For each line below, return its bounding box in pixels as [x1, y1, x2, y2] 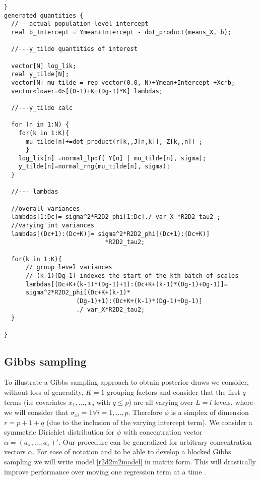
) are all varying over [128, 396, 193, 407]
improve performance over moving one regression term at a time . [4, 466, 206, 476]
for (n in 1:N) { [11, 121, 69, 129]
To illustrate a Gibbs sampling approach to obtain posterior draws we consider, [4, 377, 249, 387]
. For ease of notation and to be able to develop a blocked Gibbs [32, 446, 231, 457]
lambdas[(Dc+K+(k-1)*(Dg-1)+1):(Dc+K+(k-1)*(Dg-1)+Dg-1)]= [25, 280, 228, 288]
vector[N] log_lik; [11, 62, 77, 70]
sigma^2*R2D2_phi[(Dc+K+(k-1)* [25, 289, 131, 296]
